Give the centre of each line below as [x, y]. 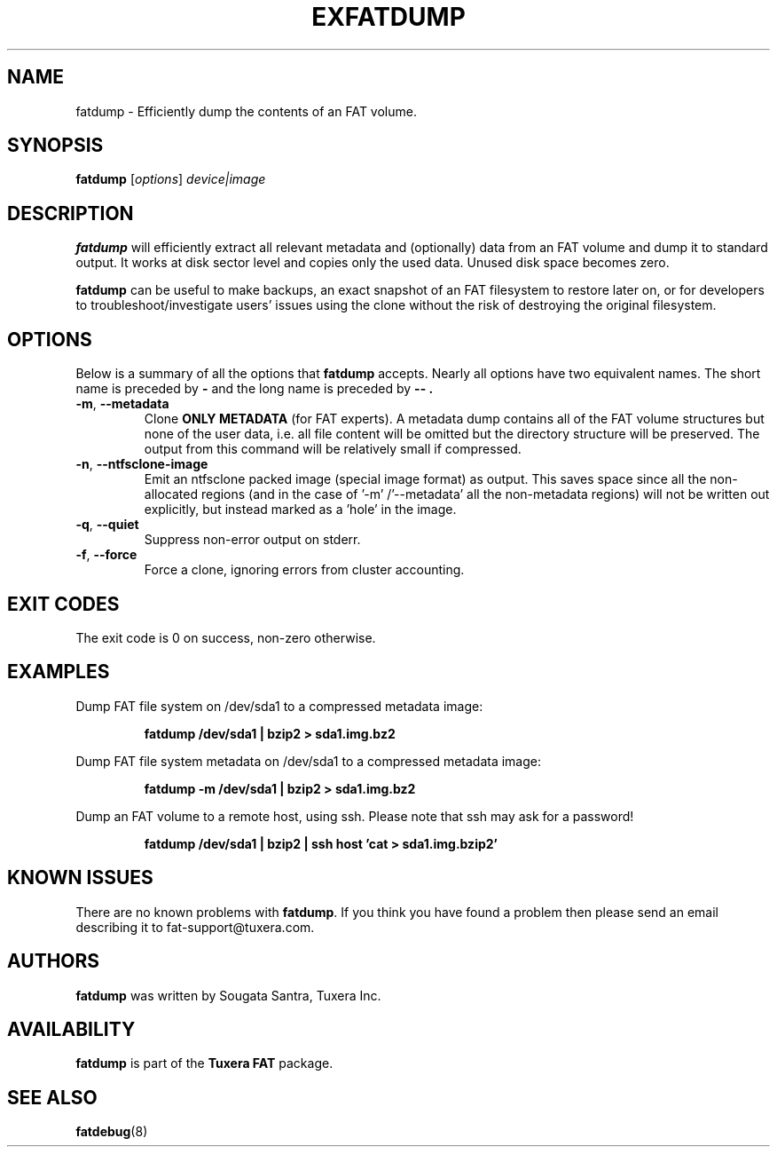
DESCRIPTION [71, 213]
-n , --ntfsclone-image [142, 464]
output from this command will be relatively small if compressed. [333, 449]
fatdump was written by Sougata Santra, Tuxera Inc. [228, 995]
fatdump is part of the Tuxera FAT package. [204, 1063]
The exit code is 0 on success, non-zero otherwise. [226, 637]
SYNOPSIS [55, 146]
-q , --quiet [107, 525]
